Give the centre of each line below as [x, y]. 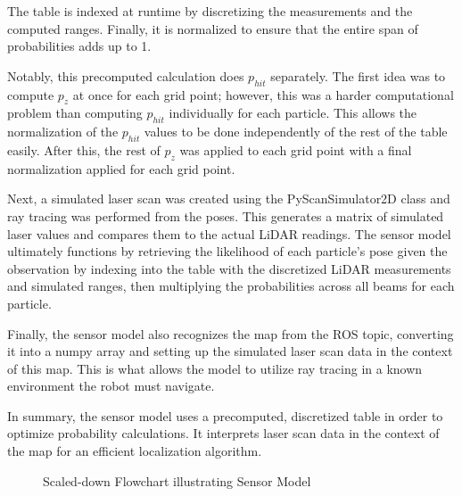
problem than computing [75, 113]
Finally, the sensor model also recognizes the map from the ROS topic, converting [231, 333]
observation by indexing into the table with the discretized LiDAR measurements [229, 268]
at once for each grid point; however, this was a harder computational [263, 94]
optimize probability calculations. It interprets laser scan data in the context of [223, 433]
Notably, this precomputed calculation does [126, 75]
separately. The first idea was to [358, 75]
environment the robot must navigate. [111, 386]
